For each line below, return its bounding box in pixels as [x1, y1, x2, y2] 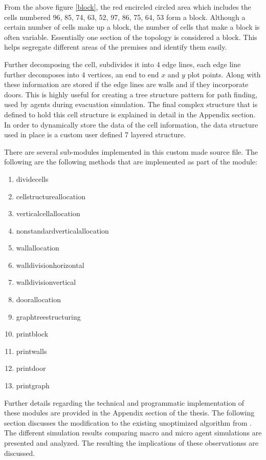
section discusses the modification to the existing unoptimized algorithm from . [4, 417, 252, 428]
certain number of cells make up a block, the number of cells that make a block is [4, 22, 260, 32]
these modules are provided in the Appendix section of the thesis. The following [4, 407, 255, 418]
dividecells [16, 173, 49, 184]
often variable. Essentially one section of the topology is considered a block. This [4, 31, 257, 42]
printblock [16, 328, 49, 339]
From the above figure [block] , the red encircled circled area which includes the [4, 2, 251, 12]
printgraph [16, 380, 50, 391]
